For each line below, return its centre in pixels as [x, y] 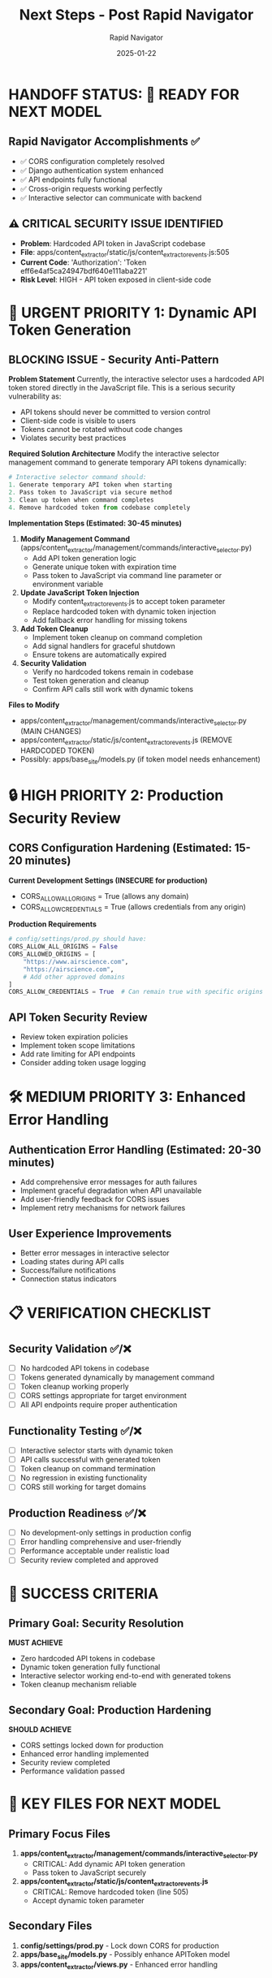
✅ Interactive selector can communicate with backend [111, 197]
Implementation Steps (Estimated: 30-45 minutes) [95, 523]
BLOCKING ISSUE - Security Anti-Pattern [114, 359]
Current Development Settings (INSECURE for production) [108, 880]
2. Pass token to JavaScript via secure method [91, 493]
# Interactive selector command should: [78, 477]
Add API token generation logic [84, 558]
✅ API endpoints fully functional [73, 179]
